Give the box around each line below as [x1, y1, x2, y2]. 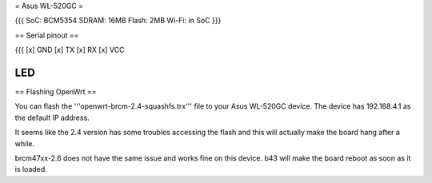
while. [14, 138, 35, 148]
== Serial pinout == [14, 30, 79, 40]
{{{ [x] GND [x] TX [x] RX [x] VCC [14, 45, 125, 55]
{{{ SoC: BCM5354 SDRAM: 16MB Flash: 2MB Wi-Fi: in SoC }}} [14, 16, 222, 26]
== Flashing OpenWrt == [14, 87, 97, 97]
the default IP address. [14, 113, 90, 122]
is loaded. [14, 165, 47, 174]
